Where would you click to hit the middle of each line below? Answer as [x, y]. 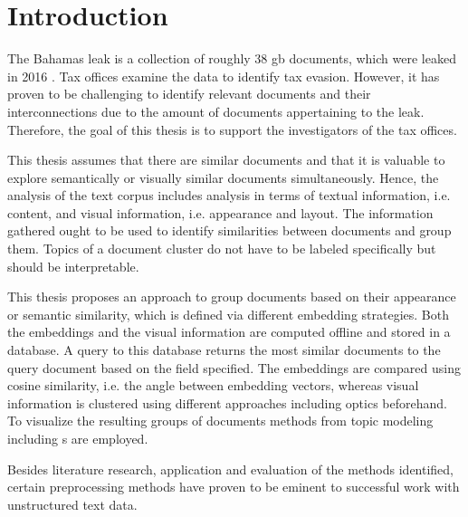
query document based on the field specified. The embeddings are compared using [234, 367]
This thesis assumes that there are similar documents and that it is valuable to [226, 160]
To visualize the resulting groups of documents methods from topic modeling [220, 421]
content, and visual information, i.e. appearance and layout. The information [220, 212]
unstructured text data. [72, 504]
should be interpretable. [73, 266]
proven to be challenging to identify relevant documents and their [189, 94]
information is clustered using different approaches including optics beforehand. [227, 402]
